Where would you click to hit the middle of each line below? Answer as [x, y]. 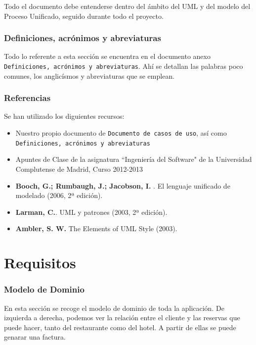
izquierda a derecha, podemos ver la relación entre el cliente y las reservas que [122, 318]
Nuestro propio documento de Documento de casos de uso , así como [121, 133]
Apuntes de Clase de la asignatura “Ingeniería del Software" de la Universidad [134, 159]
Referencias [27, 98]
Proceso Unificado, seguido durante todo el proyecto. [84, 16]
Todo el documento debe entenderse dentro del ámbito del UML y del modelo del [127, 6]
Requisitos [40, 263]
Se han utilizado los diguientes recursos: [64, 116]
